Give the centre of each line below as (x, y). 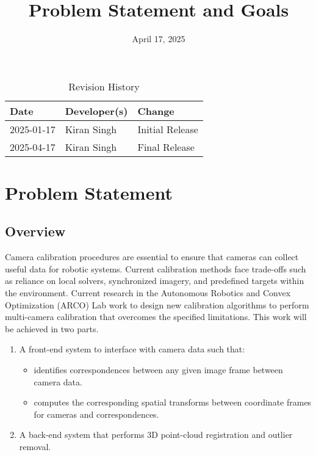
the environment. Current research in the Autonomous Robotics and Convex (148, 293)
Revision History (104, 86)
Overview (35, 231)
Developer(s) (96, 111)
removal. (35, 447)
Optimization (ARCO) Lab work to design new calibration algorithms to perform (157, 304)
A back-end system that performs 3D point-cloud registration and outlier (156, 435)
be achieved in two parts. (52, 328)
